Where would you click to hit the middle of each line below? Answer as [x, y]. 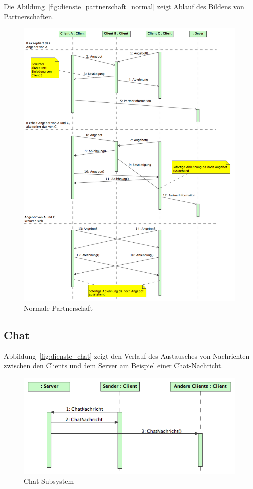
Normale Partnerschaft [58, 308]
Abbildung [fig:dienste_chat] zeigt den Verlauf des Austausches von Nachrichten [127, 355]
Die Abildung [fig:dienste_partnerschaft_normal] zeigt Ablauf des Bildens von [124, 6]
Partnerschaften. [29, 16]
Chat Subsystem [49, 481]
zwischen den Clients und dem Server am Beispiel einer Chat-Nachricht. [114, 365]
